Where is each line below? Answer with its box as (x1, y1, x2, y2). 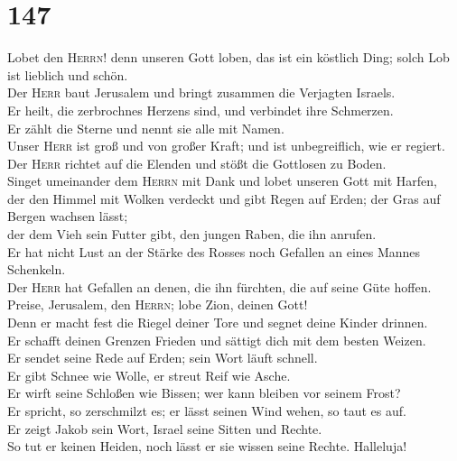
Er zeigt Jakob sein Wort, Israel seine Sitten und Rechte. (7, 419, 322, 438)
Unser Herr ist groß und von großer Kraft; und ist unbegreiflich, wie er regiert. (7, 136, 445, 155)
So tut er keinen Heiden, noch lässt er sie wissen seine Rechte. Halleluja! (7, 437, 407, 456)
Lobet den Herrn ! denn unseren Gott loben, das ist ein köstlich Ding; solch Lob (7, 48, 450, 67)
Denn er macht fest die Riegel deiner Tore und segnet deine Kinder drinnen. (7, 313, 428, 332)
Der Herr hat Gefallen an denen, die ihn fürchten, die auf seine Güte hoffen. (7, 277, 432, 296)
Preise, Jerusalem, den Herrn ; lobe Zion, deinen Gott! (7, 295, 308, 314)
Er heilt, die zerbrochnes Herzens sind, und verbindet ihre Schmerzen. (7, 100, 394, 119)
